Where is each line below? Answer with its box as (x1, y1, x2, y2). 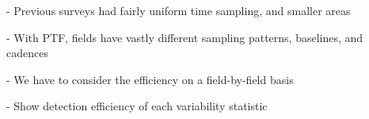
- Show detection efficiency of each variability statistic (6, 98, 268, 114)
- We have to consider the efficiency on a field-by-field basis (6, 71, 294, 87)
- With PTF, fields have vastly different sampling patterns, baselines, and (6, 29, 363, 45)
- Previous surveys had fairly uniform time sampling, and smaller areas (6, 2, 351, 18)
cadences (6, 44, 48, 61)
